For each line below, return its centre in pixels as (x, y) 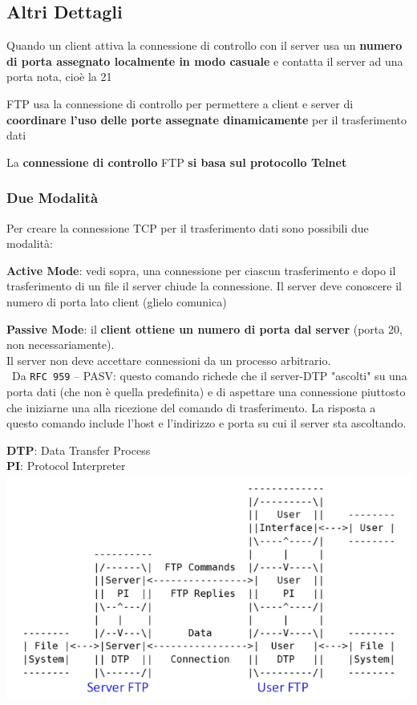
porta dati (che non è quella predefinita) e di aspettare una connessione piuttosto (206, 391)
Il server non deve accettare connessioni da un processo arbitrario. (169, 360)
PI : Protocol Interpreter (66, 466)
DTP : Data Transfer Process (79, 450)
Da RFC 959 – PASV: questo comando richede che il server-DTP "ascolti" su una (209, 376)
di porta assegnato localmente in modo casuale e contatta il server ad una (205, 61)
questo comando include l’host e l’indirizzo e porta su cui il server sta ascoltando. (206, 423)
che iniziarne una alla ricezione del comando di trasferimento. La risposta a (191, 407)
